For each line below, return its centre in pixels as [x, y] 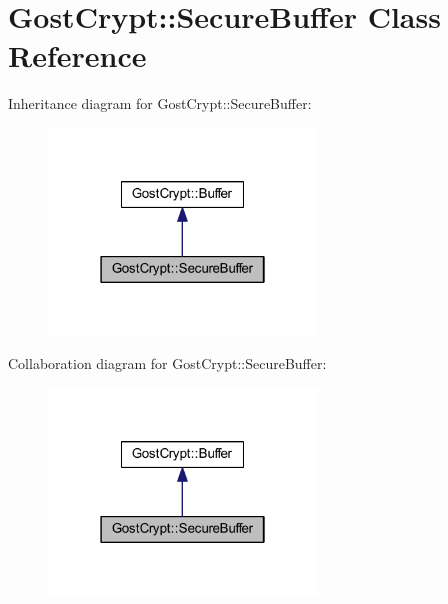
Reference [77, 55]
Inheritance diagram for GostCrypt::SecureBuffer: [160, 103]
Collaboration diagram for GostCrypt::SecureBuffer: [167, 363]
